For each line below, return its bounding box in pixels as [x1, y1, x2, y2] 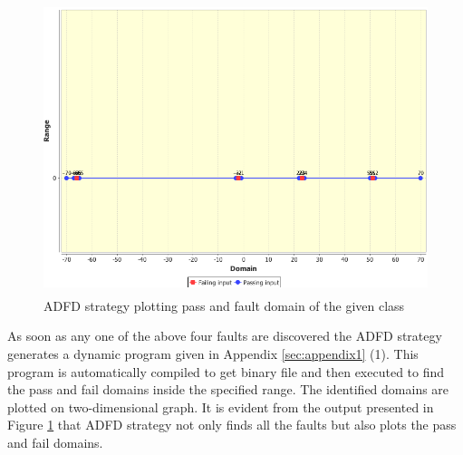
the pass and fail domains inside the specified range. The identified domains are [7, 380, 449, 399]
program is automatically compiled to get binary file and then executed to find [7, 362, 445, 381]
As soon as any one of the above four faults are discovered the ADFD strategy [7, 326, 442, 345]
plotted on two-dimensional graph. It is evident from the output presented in [7, 397, 434, 416]
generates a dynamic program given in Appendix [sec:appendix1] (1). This [7, 344, 419, 363]
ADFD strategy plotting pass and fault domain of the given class [43, 295, 405, 315]
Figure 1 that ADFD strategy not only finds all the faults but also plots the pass [7, 415, 457, 434]
